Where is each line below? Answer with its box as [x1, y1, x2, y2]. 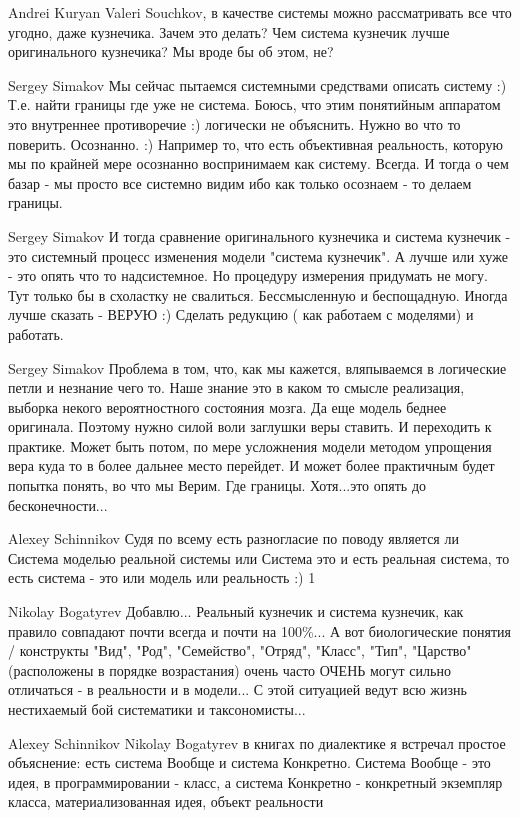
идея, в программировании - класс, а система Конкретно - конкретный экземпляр [8, 771, 503, 792]
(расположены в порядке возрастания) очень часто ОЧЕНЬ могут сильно [8, 659, 451, 680]
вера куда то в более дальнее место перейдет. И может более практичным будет [8, 455, 495, 476]
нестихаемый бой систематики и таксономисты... [8, 699, 306, 719]
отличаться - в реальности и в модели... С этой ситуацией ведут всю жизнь [8, 679, 467, 700]
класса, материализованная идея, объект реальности [8, 791, 324, 812]
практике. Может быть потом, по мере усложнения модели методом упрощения [8, 435, 492, 456]
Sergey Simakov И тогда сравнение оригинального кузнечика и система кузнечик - [8, 225, 511, 246]
